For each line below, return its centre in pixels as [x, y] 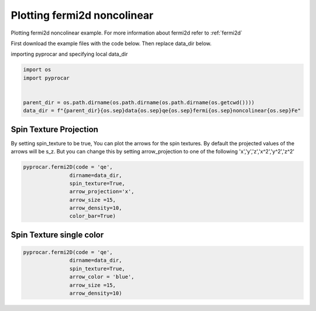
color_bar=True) [93, 216]
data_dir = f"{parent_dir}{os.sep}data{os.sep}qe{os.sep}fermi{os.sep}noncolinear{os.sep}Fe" [162, 111]
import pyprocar [47, 78]
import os [37, 70]
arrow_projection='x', [102, 192]
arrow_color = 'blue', [102, 277]
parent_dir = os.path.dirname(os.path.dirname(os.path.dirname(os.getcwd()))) [139, 102]
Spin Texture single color [57, 235]
